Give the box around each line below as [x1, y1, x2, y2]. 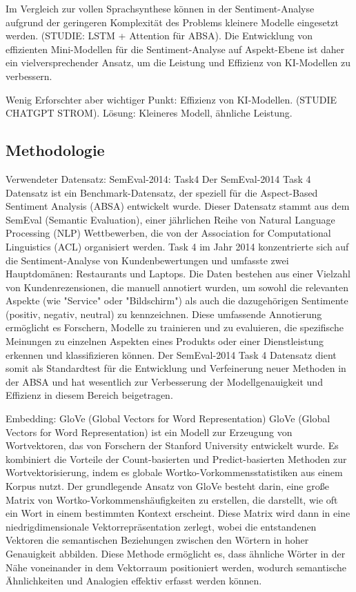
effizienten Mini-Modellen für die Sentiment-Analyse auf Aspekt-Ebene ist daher [6, 41, 345, 56]
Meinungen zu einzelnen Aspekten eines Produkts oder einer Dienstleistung [6, 334, 324, 348]
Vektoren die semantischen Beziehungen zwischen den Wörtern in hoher [6, 533, 309, 547]
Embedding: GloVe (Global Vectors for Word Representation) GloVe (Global [6, 411, 330, 426]
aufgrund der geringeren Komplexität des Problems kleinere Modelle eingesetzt [6, 14, 339, 29]
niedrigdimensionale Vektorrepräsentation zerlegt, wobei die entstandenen [6, 519, 317, 533]
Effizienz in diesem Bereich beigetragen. [6, 388, 173, 402]
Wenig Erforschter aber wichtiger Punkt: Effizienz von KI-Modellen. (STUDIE [6, 92, 337, 106]
